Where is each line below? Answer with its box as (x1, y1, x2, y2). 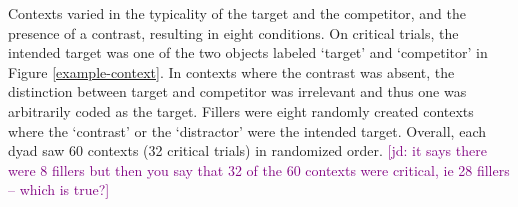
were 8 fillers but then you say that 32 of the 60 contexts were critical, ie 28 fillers (8, 159, 510, 180)
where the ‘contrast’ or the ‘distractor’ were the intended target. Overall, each (8, 120, 487, 141)
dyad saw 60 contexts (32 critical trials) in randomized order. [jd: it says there (8, 140, 487, 161)
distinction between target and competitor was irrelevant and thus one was (8, 81, 467, 102)
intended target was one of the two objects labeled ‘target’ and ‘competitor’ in (8, 42, 488, 63)
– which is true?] (8, 179, 110, 200)
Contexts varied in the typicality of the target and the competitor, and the (8, 3, 466, 23)
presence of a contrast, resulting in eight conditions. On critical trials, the (8, 22, 459, 43)
